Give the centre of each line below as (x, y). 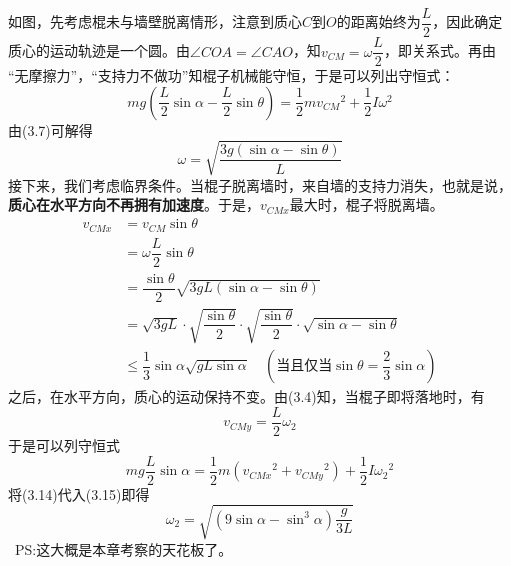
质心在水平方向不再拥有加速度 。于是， (134, 204)
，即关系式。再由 (439, 50)
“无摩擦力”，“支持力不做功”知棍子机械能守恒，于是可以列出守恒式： (231, 75)
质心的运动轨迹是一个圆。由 (99, 50)
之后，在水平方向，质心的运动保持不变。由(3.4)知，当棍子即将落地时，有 (246, 396)
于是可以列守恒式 (64, 444)
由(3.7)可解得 (50, 129)
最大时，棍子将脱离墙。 (366, 204)
